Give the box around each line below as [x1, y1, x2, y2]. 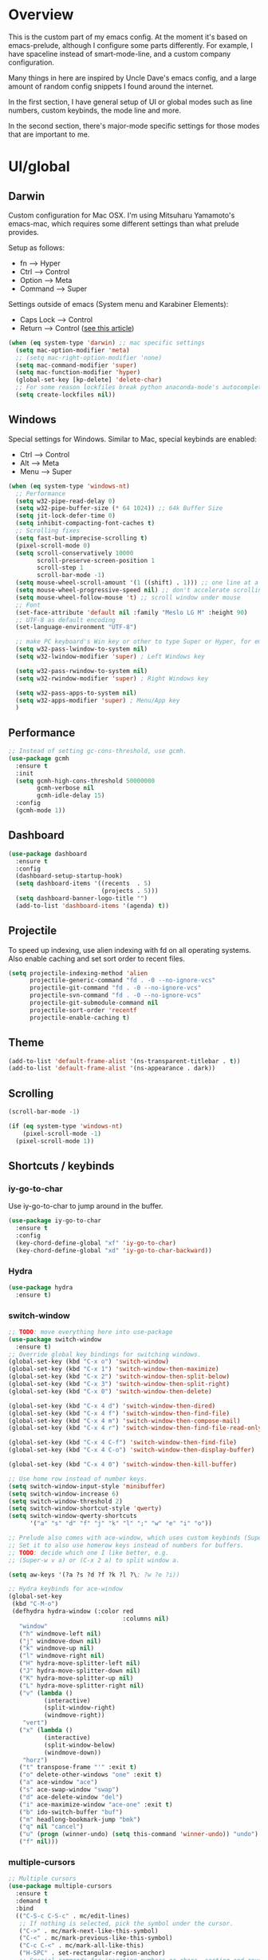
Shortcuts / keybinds [8, 1159, 115, 1173]
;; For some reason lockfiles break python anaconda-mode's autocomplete [15, 384, 266, 392]
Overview [8, 6, 74, 24]
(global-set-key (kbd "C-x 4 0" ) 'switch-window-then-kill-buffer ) [8, 1460, 238, 1468]
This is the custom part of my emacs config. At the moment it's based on [8, 32, 248, 42]
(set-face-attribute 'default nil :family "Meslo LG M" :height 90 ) [15, 608, 248, 616]
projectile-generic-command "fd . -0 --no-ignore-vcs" [29, 977, 216, 985]
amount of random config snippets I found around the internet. [8, 82, 214, 91]
